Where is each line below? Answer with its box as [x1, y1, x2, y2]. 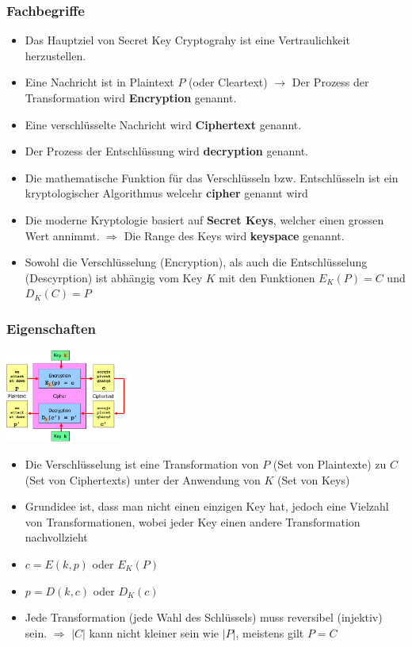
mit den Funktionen [219, 269, 315, 285]
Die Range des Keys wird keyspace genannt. [124, 227, 345, 243]
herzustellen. [25, 47, 86, 63]
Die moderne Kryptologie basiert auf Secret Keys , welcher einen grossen [25, 211, 384, 228]
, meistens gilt [235, 624, 304, 641]
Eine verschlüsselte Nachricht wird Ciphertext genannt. [25, 116, 302, 132]
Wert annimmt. [25, 227, 100, 243]
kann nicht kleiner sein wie [89, 624, 219, 641]
